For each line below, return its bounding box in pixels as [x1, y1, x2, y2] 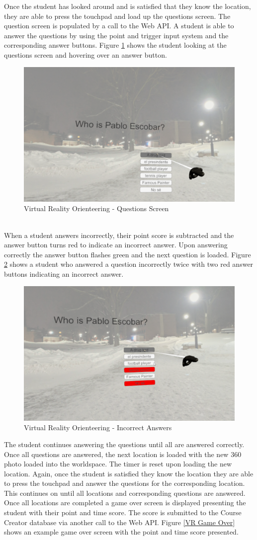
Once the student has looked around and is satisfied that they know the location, [4, 1, 251, 11]
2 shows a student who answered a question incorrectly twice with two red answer [4, 259, 254, 269]
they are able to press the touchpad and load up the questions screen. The [4, 10, 231, 21]
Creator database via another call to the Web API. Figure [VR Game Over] [4, 517, 235, 527]
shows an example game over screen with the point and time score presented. [4, 527, 239, 537]
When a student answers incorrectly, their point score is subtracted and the [4, 230, 234, 240]
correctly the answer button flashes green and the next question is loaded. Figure [4, 249, 251, 259]
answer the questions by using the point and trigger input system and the [4, 30, 229, 40]
